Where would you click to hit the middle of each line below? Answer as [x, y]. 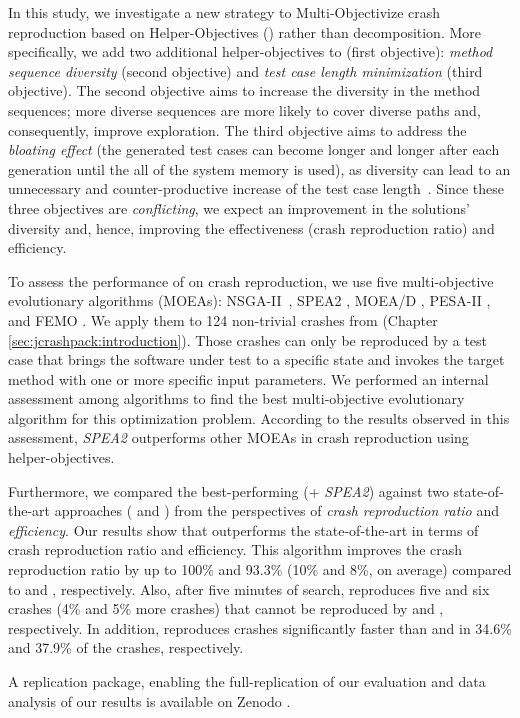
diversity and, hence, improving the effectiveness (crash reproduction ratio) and [251, 227]
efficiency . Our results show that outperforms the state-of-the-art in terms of [243, 529]
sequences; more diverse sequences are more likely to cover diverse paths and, [244, 109]
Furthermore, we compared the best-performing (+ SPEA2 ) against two [228, 490]
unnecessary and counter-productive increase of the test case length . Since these [256, 188]
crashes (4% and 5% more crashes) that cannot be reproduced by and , [226, 608]
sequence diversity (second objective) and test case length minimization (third [245, 70]
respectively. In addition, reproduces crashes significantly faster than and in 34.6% [260, 627]
